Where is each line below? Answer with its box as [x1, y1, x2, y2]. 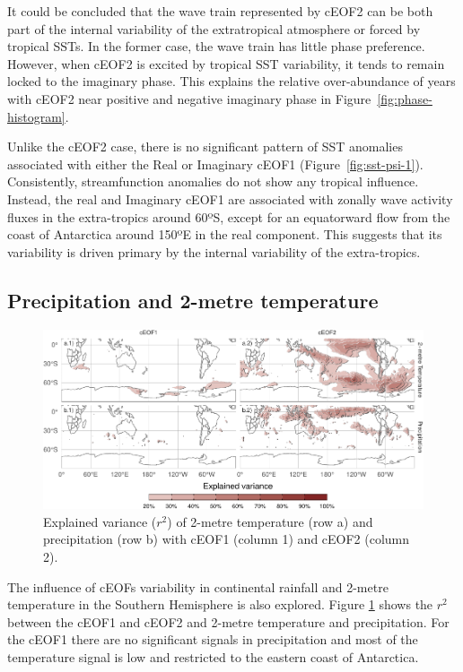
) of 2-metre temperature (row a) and [167, 512, 373, 530]
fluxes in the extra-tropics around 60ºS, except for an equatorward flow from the [7, 207, 450, 226]
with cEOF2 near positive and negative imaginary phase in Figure [7, 89, 371, 108]
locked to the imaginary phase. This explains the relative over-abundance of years [7, 72, 456, 90]
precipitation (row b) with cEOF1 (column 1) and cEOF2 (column [43, 530, 410, 548]
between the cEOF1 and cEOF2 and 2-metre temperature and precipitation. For [7, 612, 450, 631]
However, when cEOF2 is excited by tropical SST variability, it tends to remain [7, 54, 445, 73]
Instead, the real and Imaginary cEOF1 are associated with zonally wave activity [7, 189, 453, 208]
